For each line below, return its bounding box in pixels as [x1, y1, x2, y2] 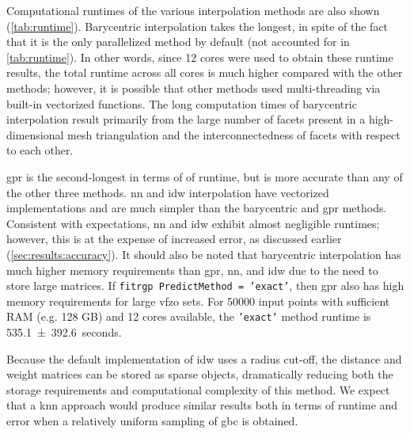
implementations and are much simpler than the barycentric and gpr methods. [6, 200, 387, 216]
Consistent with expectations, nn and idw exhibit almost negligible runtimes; [6, 215, 380, 231]
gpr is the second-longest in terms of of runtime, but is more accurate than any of [6, 168, 403, 185]
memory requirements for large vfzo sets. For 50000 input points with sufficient [6, 292, 390, 309]
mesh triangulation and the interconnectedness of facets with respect [67, 126, 401, 143]
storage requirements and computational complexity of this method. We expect [6, 381, 390, 398]
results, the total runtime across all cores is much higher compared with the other [6, 64, 403, 81]
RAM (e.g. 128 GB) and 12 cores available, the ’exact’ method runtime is [6, 308, 371, 325]
